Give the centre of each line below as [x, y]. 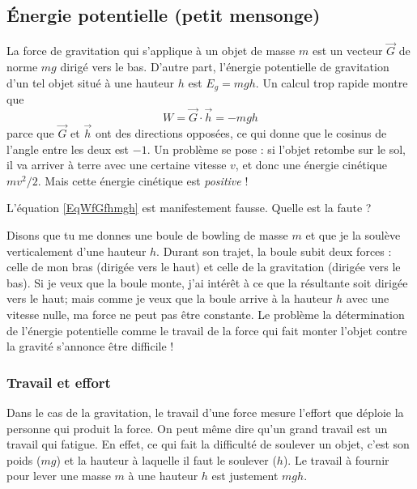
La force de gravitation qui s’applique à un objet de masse [151, 51]
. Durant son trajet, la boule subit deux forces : [274, 251]
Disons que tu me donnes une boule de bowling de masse [147, 235]
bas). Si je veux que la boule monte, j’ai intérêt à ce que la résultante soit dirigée [207, 282]
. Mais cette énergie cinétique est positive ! [143, 180]
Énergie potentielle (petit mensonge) [164, 15]
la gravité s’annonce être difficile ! [90, 346]
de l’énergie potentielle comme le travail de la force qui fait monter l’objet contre [207, 330]
